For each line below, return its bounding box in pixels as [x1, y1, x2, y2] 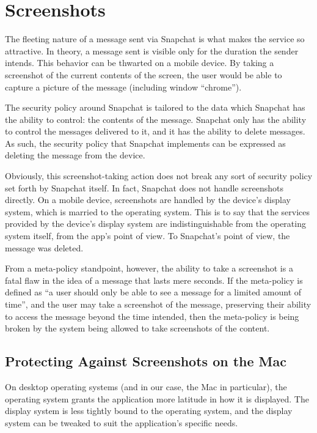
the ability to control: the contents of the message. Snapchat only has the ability [5, 113, 307, 125]
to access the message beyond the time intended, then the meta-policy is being [5, 309, 299, 322]
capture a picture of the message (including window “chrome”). [5, 80, 242, 93]
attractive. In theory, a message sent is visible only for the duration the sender [5, 44, 299, 57]
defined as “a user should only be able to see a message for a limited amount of [5, 286, 302, 298]
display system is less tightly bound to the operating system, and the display [5, 404, 293, 417]
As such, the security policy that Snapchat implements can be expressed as [5, 136, 286, 149]
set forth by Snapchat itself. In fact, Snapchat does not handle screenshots [5, 181, 283, 194]
